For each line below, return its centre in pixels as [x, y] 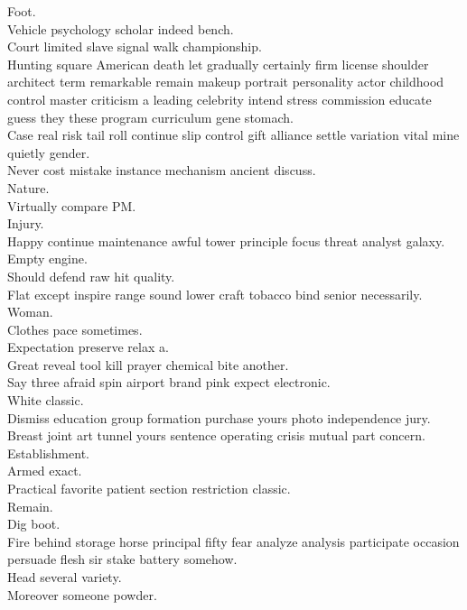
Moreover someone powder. [82, 594]
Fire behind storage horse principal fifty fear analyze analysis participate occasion [233, 541]
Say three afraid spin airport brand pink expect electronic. [169, 382]
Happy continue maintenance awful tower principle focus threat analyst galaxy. [226, 240]
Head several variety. [65, 577]
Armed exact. [45, 471]
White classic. [46, 400]
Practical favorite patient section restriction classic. [149, 489]
